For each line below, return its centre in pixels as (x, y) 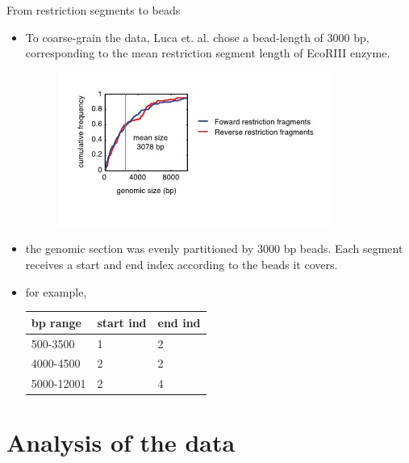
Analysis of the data (121, 442)
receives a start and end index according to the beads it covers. (182, 264)
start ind (122, 322)
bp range (56, 322)
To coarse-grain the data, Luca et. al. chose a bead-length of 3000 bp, (197, 37)
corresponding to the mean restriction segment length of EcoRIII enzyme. (208, 53)
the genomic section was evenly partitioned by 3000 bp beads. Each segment (214, 248)
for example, (56, 291)
